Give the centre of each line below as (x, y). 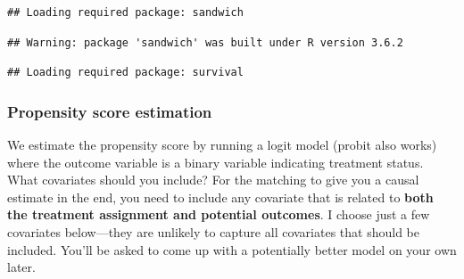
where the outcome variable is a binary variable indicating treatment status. (215, 162)
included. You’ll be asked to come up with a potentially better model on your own (232, 249)
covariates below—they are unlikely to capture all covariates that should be (213, 231)
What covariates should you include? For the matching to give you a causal (213, 180)
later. (21, 267)
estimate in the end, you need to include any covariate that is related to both (220, 197)
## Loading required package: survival (125, 73)
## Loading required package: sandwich (125, 12)
